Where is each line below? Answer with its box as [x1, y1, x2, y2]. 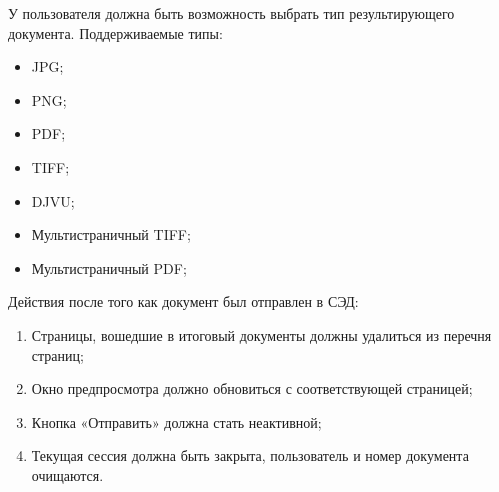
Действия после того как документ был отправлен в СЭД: [8, 291, 359, 312]
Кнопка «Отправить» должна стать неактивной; [31, 411, 322, 432]
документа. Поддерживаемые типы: [8, 22, 223, 43]
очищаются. [31, 464, 104, 485]
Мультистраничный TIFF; [31, 224, 191, 245]
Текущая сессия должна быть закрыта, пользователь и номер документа [31, 445, 469, 466]
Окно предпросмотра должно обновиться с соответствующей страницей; [31, 378, 473, 399]
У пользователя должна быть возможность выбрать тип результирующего [8, 3, 455, 23]
